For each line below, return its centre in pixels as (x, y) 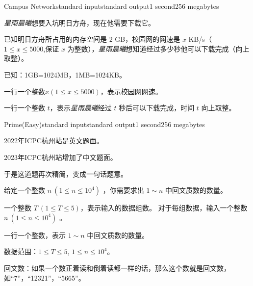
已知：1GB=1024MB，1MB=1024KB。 (65, 74)
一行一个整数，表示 (35, 235)
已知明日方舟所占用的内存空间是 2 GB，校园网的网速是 (92, 39)
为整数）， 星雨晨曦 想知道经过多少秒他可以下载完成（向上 (158, 48)
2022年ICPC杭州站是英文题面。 (54, 141)
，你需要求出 (123, 190)
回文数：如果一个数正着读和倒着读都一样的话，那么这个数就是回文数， (117, 268)
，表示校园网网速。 (131, 91)
